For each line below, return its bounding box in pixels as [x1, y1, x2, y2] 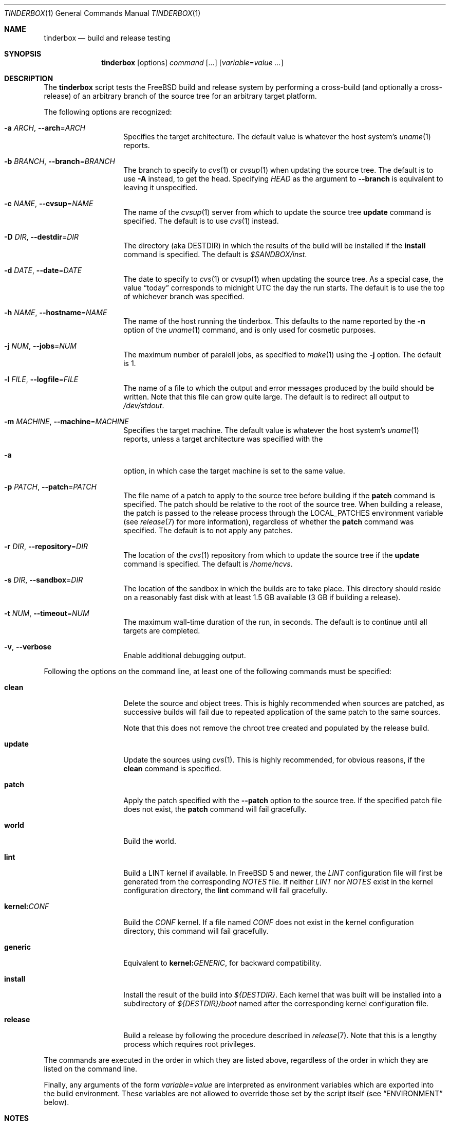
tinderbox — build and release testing [44, 33, 171, 42]
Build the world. [123, 837, 176, 845]
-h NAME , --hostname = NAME [4, 308, 107, 317]
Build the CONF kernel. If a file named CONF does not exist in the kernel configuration [123, 918, 414, 927]
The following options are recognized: [44, 107, 172, 116]
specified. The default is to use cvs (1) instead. [123, 216, 279, 225]
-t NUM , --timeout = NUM [4, 609, 89, 618]
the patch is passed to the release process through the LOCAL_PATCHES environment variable [123, 509, 443, 517]
